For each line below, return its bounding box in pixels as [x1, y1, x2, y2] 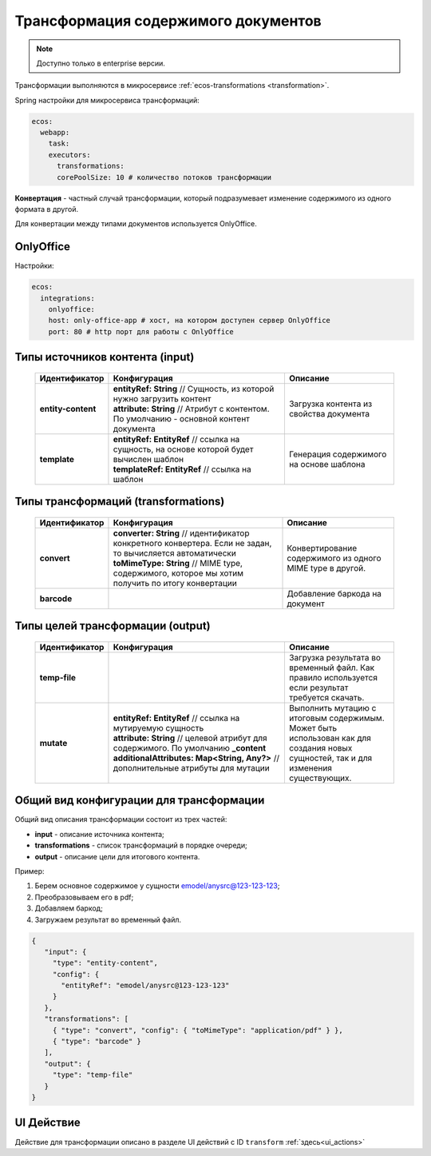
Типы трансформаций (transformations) [14, 495, 225, 508]
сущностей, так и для [288, 752, 373, 763]
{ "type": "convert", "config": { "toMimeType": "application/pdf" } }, [52, 1026, 343, 1034]
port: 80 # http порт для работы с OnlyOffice [48, 327, 235, 336]
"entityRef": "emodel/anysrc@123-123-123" [61, 981, 230, 991]
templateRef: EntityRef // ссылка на [113, 464, 251, 475]
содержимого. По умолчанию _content [113, 742, 267, 753]
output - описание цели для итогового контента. [34, 851, 200, 861]
